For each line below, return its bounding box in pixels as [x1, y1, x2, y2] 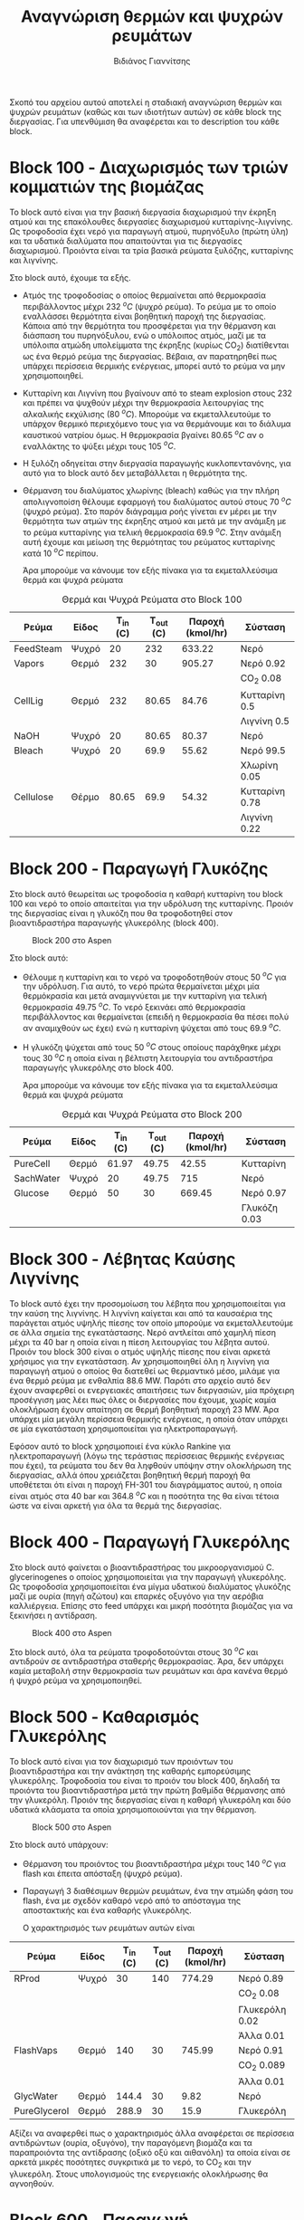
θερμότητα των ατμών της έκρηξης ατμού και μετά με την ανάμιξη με [22, 515, 287, 526]
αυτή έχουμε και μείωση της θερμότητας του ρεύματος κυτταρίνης [22, 536, 276, 547]
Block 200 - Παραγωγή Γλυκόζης [9, 858, 269, 879]
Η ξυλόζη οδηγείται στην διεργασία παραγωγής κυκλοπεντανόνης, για [22, 458, 291, 469]
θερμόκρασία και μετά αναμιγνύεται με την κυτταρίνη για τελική [22, 990, 267, 1001]
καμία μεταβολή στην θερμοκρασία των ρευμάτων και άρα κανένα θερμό [9, 1666, 289, 1677]
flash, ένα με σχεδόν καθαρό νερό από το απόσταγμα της [22, 1895, 242, 1906]
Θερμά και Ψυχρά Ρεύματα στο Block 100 [62, 593, 242, 606]
